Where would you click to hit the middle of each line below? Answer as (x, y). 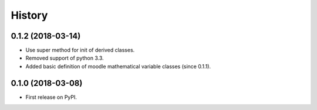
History (29, 15)
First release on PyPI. (51, 97)
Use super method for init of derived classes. (80, 50)
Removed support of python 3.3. (65, 58)
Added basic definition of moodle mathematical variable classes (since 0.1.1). (118, 66)
